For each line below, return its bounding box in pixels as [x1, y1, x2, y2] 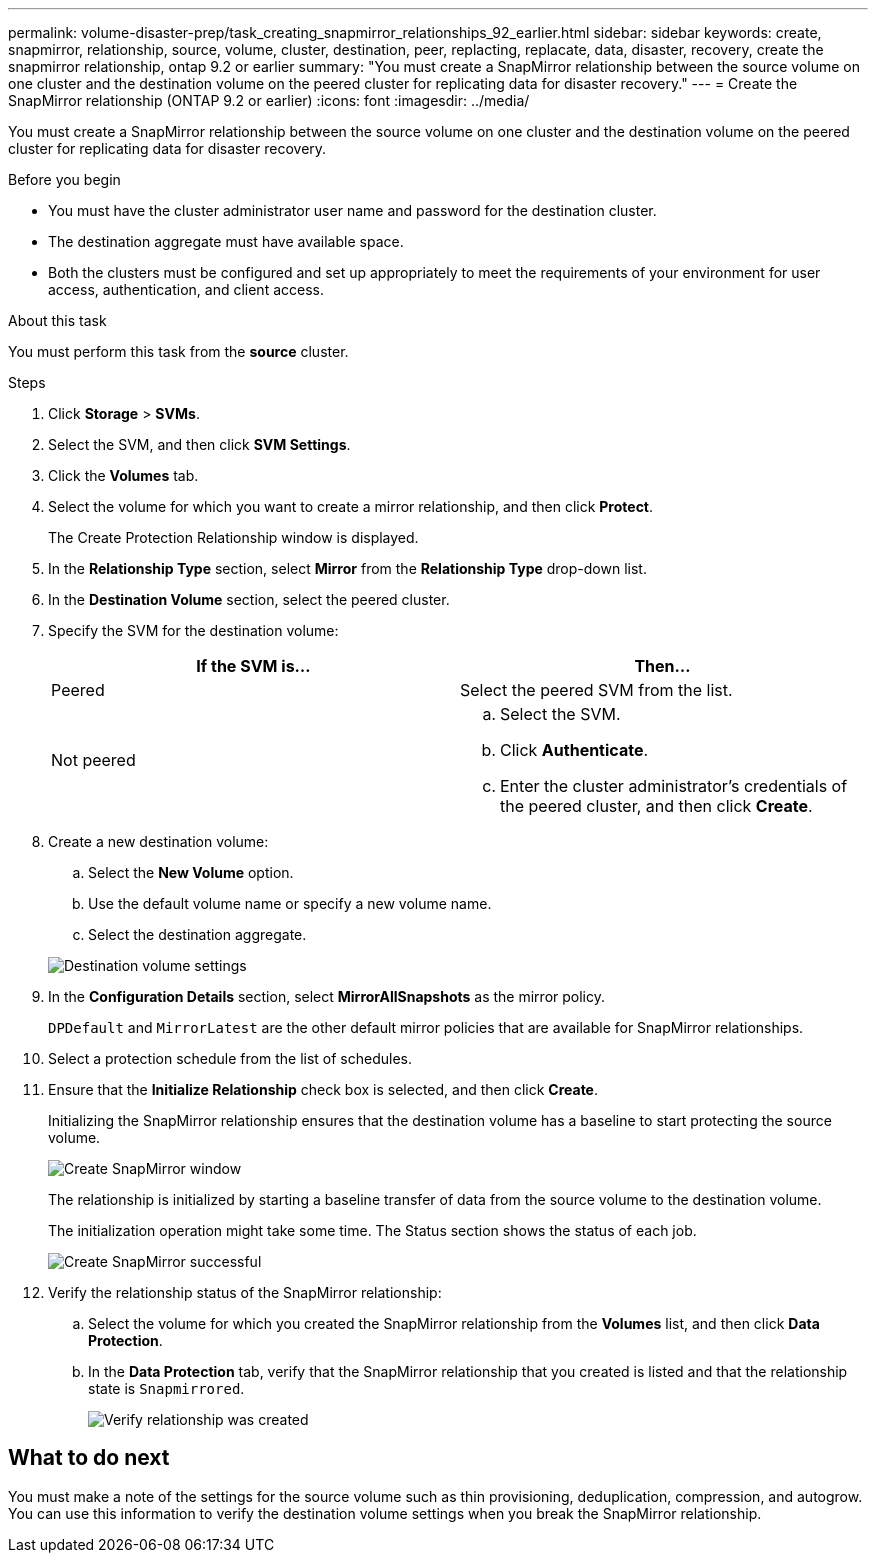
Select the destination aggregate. [88, 926, 307, 943]
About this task [8, 312, 107, 329]
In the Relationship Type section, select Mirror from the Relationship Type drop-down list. [48, 560, 647, 577]
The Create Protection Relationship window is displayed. [48, 529, 419, 546]
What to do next [8, 1445, 170, 1471]
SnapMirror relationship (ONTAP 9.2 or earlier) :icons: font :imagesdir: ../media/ [8, 92, 530, 109]
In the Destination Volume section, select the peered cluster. [48, 591, 450, 608]
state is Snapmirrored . [88, 1380, 245, 1397]
